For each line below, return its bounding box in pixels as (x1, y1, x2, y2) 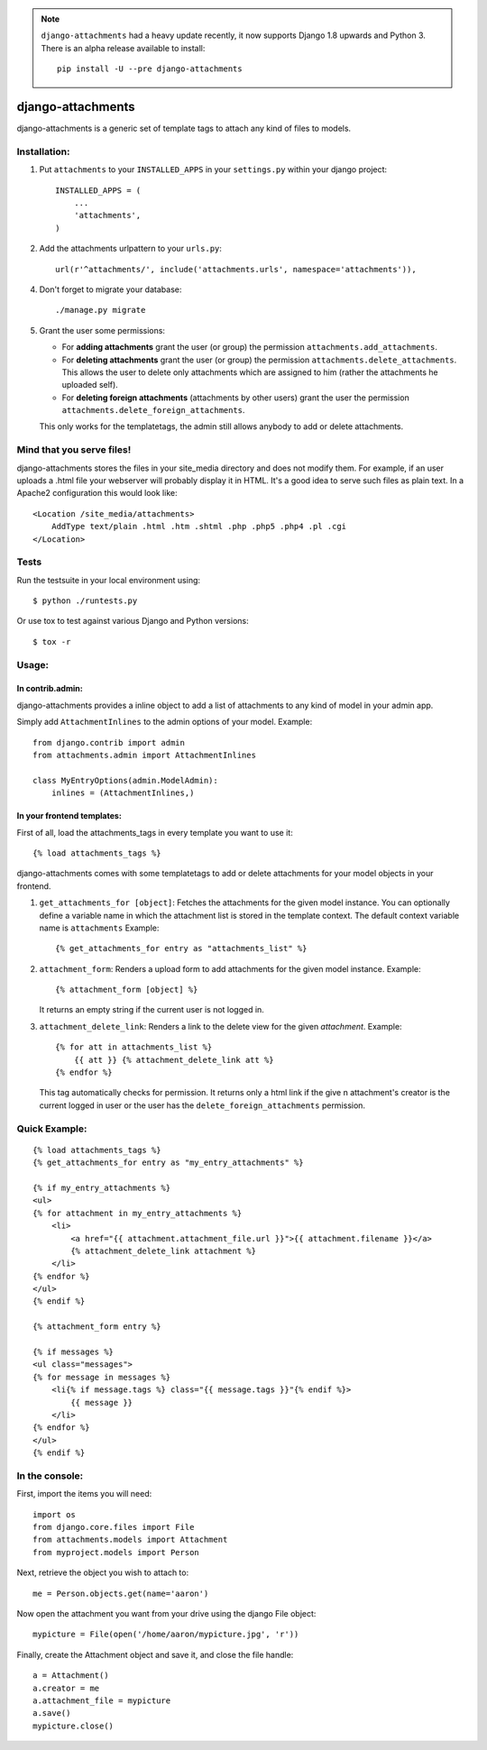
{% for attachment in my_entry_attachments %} (32, 1208, 243, 1218)
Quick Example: (16, 1122, 87, 1135)
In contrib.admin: (16, 683, 83, 694)
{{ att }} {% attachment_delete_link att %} (73, 1055, 274, 1065)
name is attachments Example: (39, 922, 160, 933)
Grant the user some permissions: (39, 325, 166, 335)
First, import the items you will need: (16, 1489, 152, 1499)
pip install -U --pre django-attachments (57, 64, 243, 74)
